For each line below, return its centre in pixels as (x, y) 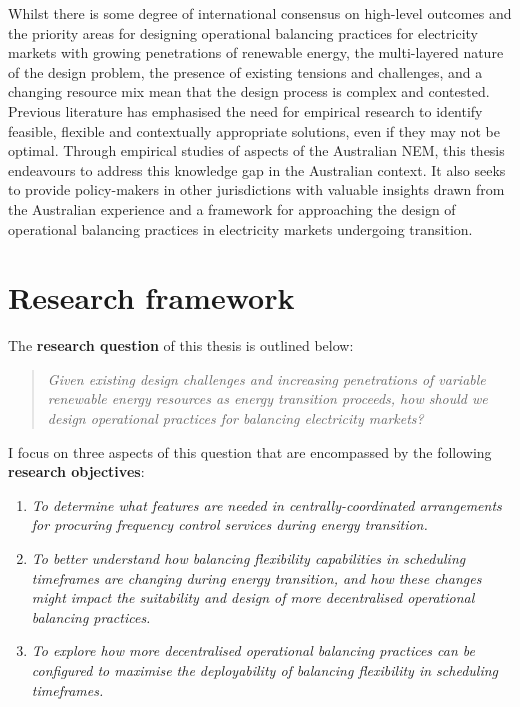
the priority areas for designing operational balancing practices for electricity (243, 32)
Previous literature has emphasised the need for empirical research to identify (245, 110)
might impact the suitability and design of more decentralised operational (253, 597)
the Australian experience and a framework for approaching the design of (232, 208)
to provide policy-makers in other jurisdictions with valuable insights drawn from (256, 189)
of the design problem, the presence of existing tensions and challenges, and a (245, 71)
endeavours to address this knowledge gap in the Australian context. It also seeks (257, 169)
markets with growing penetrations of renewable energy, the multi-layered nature (256, 52)
